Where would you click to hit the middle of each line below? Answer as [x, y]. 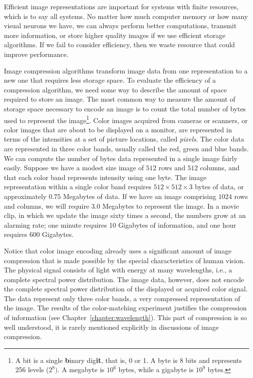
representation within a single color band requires [78, 187]
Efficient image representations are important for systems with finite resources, [121, 6]
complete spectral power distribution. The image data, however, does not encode [124, 279]
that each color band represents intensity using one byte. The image [105, 177]
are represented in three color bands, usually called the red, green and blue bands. [126, 148]
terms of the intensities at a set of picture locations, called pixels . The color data [124, 139]
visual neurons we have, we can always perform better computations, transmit [120, 26]
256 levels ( [32, 369]
